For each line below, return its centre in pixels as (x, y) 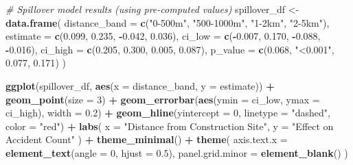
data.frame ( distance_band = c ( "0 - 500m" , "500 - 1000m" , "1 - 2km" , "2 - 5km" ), (168, 22)
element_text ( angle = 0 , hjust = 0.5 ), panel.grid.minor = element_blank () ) (177, 152)
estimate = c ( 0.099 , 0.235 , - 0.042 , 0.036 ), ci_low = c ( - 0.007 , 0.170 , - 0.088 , (163, 36)
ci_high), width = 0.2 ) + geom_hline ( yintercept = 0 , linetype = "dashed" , (168, 113)
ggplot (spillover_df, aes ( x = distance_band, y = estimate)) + (140, 85)
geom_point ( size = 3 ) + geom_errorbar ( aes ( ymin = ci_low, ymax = (163, 99)
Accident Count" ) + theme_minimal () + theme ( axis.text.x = (147, 139)
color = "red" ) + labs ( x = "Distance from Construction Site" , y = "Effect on (170, 126)
